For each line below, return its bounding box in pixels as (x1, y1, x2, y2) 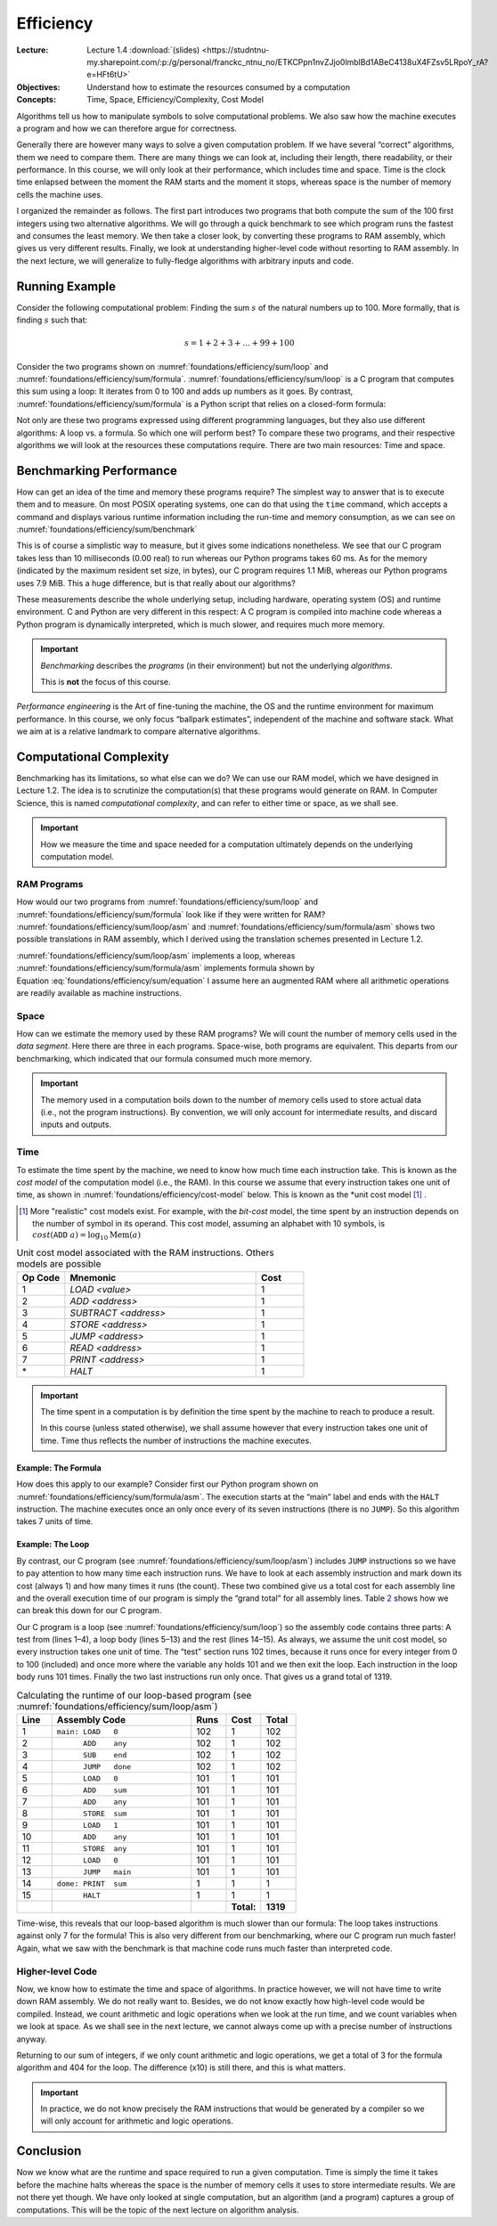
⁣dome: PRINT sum (56, 1879, 127, 1888)
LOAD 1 (83, 1820, 118, 1830)
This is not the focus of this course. (40, 677, 171, 687)
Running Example (16, 279, 116, 294)
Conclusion (16, 2143, 82, 2159)
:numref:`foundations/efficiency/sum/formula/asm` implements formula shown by (16, 963, 315, 974)
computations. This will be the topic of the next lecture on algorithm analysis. (16, 2205, 299, 2215)
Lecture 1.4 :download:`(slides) (86, 45, 200, 55)
